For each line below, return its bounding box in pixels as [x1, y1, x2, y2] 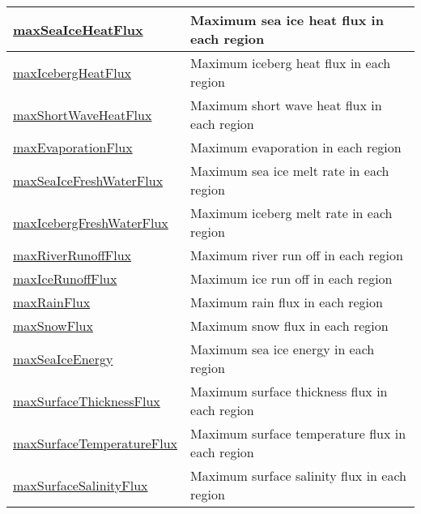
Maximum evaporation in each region [190, 138, 402, 156]
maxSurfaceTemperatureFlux [13, 433, 178, 452]
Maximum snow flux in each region [190, 316, 389, 335]
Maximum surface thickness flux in [190, 382, 388, 400]
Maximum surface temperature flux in [190, 424, 406, 443]
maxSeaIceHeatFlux [13, 19, 143, 39]
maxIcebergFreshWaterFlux [13, 212, 168, 232]
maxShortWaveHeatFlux [13, 105, 152, 124]
